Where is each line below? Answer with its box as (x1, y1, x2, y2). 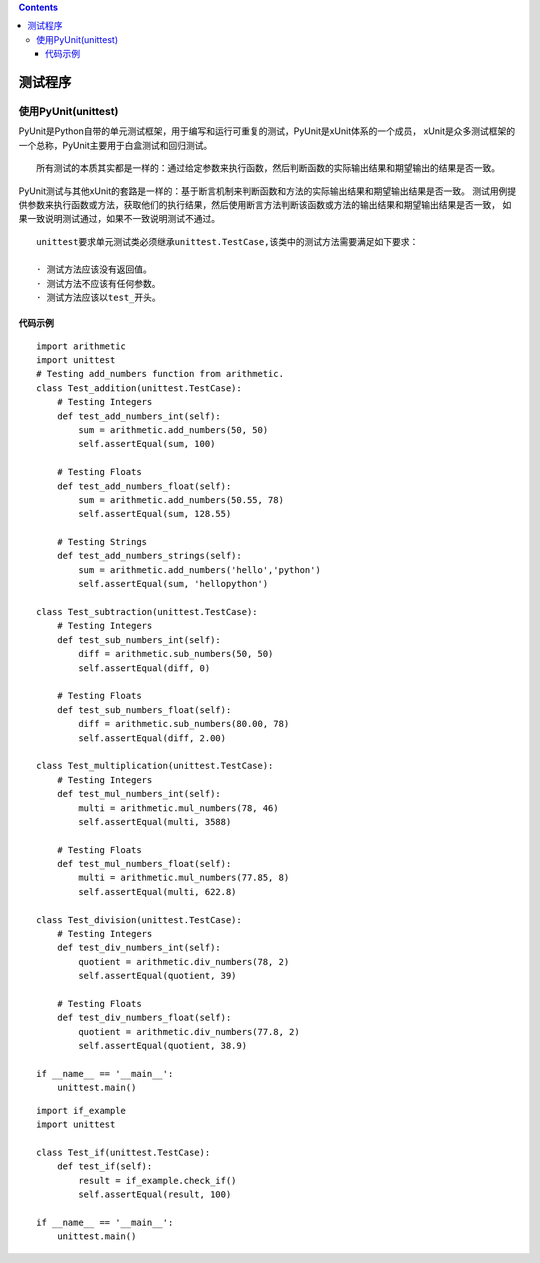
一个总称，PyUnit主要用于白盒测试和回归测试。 (18, 139, 213, 151)
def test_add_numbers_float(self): (56, 480, 232, 492)
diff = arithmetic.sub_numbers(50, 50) (78, 648, 274, 660)
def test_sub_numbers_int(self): (56, 634, 222, 645)
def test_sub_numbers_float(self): (56, 704, 232, 715)
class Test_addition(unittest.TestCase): (36, 382, 242, 394)
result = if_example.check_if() (78, 1175, 237, 1186)
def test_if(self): (56, 1161, 153, 1172)
